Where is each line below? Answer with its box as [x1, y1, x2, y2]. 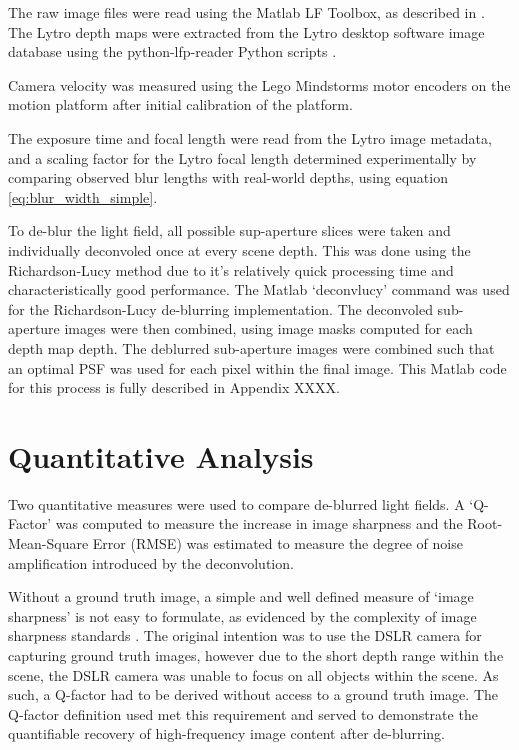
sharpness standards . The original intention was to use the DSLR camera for [8, 625, 482, 646]
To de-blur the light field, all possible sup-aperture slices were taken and [8, 220, 451, 241]
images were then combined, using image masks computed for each [64, 318, 473, 339]
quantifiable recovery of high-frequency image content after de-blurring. [8, 723, 445, 744]
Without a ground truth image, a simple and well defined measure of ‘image [8, 586, 474, 607]
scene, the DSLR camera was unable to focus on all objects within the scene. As [8, 664, 499, 685]
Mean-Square [8, 533, 89, 553]
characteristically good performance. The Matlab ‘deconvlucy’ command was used [8, 279, 510, 300]
